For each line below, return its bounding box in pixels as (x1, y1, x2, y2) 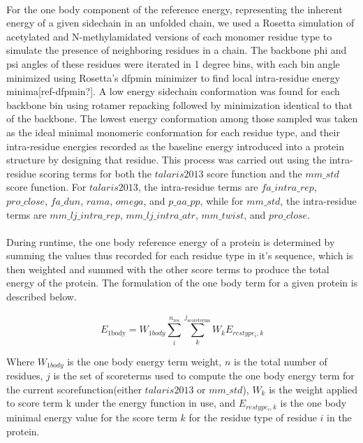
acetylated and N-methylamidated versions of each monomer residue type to (6, 29, 332, 43)
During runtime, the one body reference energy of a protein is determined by (6, 234, 335, 249)
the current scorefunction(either (6, 382, 142, 396)
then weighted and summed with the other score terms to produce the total (6, 261, 329, 276)
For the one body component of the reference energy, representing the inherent (6, 1, 343, 16)
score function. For (6, 180, 87, 194)
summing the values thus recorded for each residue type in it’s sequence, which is (6, 248, 353, 263)
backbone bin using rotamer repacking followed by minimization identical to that (6, 97, 353, 112)
